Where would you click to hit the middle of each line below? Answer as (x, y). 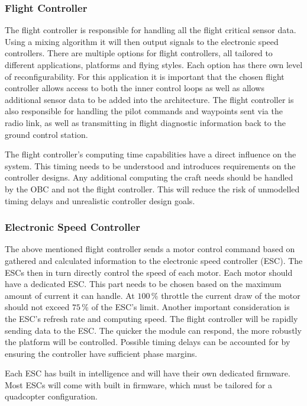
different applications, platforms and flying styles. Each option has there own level (154, 65)
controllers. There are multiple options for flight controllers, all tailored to (139, 53)
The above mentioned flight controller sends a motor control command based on (150, 249)
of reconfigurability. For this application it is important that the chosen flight (145, 76)
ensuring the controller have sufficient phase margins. (101, 353)
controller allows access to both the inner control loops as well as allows (135, 88)
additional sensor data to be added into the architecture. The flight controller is (149, 99)
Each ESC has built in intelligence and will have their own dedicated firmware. (148, 373)
